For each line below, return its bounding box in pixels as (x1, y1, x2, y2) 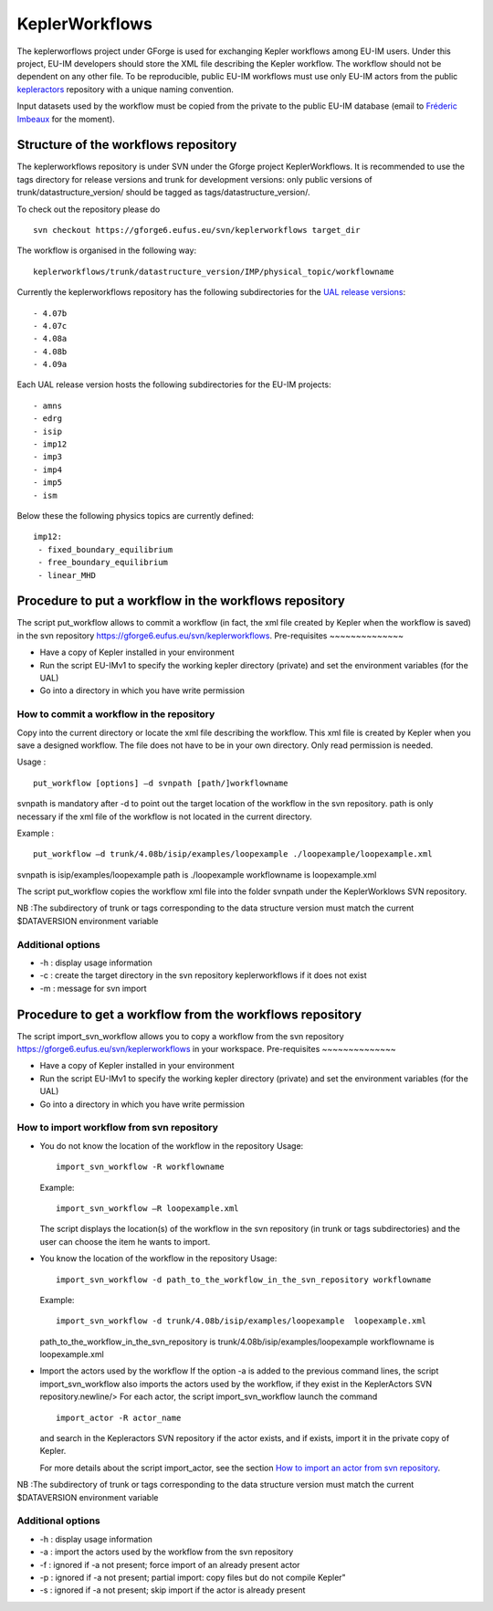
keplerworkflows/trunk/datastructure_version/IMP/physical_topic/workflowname (33, 266, 394, 277)
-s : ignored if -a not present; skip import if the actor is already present (39, 1585, 306, 1595)
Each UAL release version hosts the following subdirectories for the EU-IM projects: (16, 379, 332, 390)
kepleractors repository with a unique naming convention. (16, 83, 235, 95)
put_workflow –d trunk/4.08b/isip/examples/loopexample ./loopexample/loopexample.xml (33, 849, 433, 859)
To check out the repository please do (16, 204, 161, 215)
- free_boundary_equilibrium (37, 557, 169, 568)
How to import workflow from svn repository (16, 1121, 218, 1134)
